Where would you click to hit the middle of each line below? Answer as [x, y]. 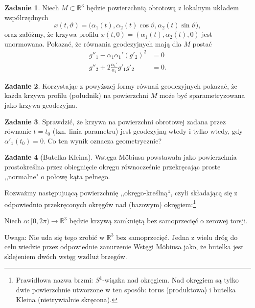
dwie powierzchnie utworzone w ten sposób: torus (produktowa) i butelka [126, 290]
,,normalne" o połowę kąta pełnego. [57, 176]
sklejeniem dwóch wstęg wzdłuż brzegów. [66, 256]
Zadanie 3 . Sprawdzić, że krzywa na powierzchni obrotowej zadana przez [115, 121]
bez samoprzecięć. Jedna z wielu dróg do [177, 237]
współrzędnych [26, 17]
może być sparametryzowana [202, 95]
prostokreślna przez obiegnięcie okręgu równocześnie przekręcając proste [113, 167]
